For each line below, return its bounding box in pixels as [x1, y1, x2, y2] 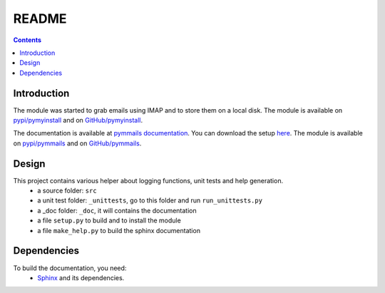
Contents [13, 36, 42, 44]
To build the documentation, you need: [13, 264, 127, 272]
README [13, 11, 67, 26]
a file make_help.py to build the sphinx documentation [37, 226, 201, 235]
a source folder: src [37, 186, 97, 195]
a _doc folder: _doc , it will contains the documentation [37, 206, 197, 215]
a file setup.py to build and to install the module [37, 216, 181, 225]
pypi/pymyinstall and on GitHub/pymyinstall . [13, 116, 143, 125]
